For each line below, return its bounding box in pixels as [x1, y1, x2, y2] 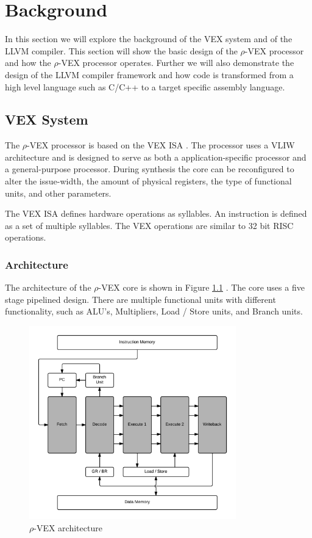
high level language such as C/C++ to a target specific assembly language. [5, 80, 285, 93]
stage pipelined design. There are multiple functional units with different [5, 293, 276, 305]
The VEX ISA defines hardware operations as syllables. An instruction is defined [5, 207, 307, 220]
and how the [5, 56, 51, 69]
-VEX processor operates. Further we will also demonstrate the [58, 56, 294, 69]
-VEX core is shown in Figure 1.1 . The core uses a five [98, 281, 305, 294]
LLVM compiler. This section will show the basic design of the [5, 44, 238, 57]
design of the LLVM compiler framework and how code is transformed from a [5, 68, 294, 81]
